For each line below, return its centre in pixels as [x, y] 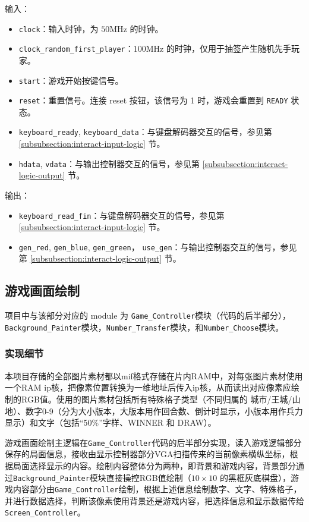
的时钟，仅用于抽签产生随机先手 [229, 48]
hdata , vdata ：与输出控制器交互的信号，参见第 [109, 163]
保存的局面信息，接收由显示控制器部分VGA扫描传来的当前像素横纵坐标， [147, 454]
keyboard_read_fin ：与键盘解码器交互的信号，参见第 [122, 215]
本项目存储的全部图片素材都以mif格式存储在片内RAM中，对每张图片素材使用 [154, 375]
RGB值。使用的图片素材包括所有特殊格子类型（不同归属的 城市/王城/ [157, 399]
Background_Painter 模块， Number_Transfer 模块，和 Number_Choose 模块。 [144, 327]
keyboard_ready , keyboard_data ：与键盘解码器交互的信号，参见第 [145, 132]
